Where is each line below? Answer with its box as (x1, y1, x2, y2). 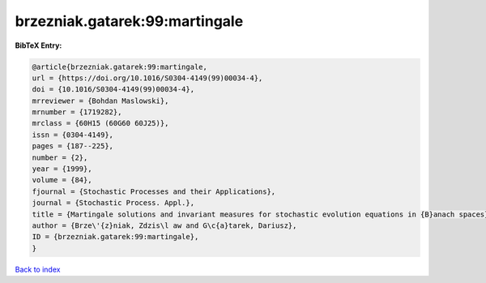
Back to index (15, 264, 61, 274)
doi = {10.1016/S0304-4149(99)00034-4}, (32, 85, 194, 94)
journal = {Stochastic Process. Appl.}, (32, 199, 194, 208)
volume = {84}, (32, 175, 92, 185)
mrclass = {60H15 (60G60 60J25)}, (32, 118, 169, 128)
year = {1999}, (32, 165, 92, 174)
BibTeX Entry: (15, 41, 62, 50)
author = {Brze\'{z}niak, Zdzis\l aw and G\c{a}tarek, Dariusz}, (32, 221, 297, 230)
